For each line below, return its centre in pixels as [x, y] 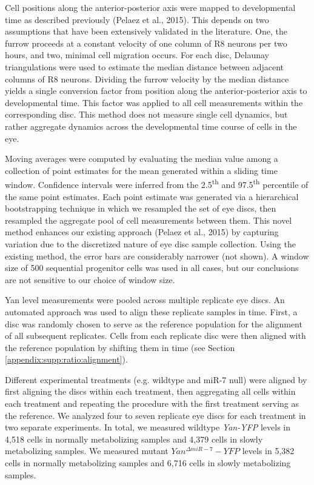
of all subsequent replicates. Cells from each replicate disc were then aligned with [155, 336]
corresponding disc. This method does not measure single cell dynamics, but [146, 114]
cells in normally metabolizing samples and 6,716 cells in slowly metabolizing [148, 463]
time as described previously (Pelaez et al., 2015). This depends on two [137, 19]
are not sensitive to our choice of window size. [90, 279]
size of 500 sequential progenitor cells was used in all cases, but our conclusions [152, 268]
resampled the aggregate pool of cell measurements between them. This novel [149, 220]
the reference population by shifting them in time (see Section [120, 347]
